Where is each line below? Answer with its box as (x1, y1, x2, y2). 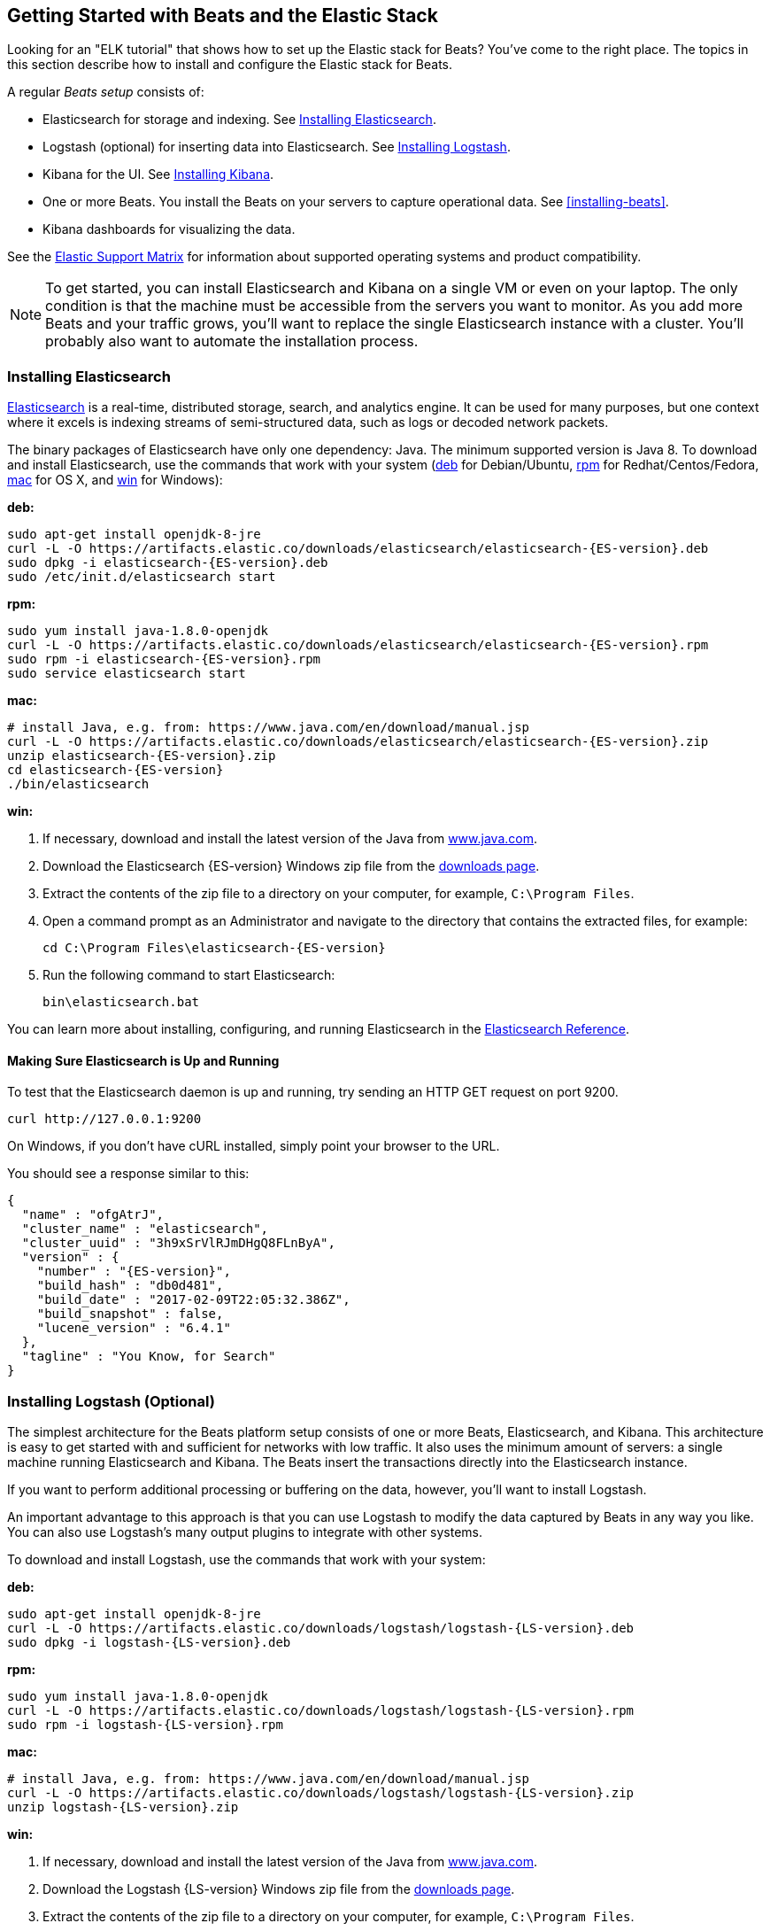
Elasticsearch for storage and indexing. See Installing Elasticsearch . (42, 112, 436, 128)
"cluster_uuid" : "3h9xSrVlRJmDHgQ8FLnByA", (21, 1236, 335, 1251)
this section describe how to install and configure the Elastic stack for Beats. (7, 57, 453, 73)
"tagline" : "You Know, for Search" (21, 1349, 276, 1364)
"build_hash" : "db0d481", (36, 1278, 224, 1293)
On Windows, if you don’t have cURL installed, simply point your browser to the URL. (7, 1138, 500, 1154)
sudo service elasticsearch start (7, 666, 246, 681)
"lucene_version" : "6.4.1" (36, 1321, 231, 1336)
